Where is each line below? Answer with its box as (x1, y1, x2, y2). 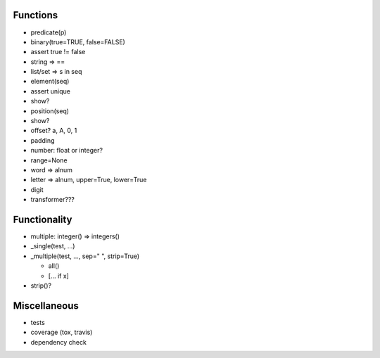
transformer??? (30, 196, 75, 204)
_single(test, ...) (30, 242, 75, 250)
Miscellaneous (13, 300, 79, 312)
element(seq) (30, 77, 70, 86)
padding (30, 136, 55, 144)
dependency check (30, 338, 87, 346)
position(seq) (30, 106, 70, 115)
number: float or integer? (30, 146, 103, 155)
